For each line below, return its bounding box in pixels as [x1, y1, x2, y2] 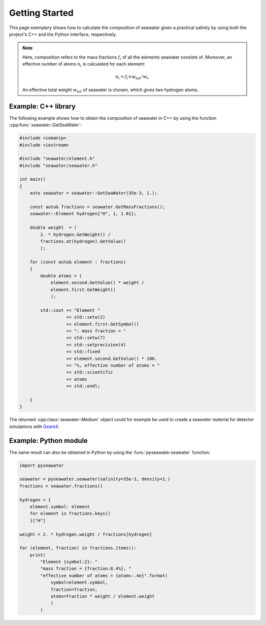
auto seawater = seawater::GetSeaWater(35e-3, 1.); [30, 190, 158, 196]
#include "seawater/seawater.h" [19, 163, 98, 168]
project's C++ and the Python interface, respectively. [9, 31, 117, 37]
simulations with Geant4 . [9, 424, 60, 429]
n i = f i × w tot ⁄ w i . [115, 74, 150, 81]
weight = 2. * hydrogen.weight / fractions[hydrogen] [19, 531, 152, 537]
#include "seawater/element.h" [19, 156, 96, 162]
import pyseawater [19, 462, 64, 468]
